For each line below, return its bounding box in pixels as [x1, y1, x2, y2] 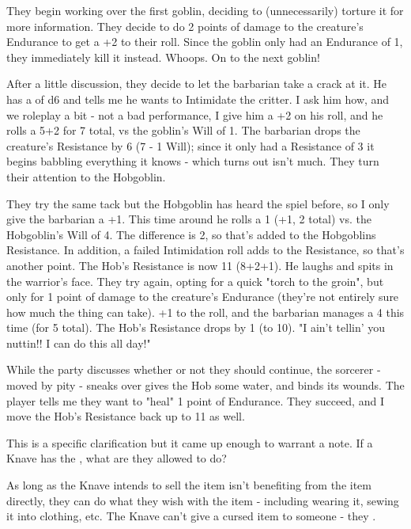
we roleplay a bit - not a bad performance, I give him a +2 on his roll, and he [6, 106, 383, 123]
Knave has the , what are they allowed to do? [6, 450, 227, 466]
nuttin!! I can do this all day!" [6, 334, 151, 351]
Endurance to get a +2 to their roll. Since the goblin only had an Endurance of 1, [6, 33, 403, 50]
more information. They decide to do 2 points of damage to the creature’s [6, 17, 364, 34]
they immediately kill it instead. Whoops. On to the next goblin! [6, 48, 320, 65]
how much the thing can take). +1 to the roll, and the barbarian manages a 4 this [6, 303, 405, 320]
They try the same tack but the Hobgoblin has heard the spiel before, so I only [6, 195, 390, 211]
